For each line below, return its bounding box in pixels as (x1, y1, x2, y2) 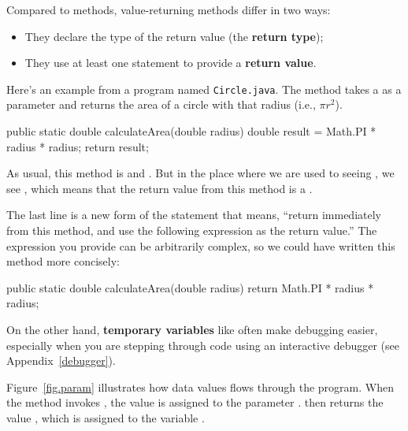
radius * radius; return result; (6, 138, 149, 154)
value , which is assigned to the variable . (6, 409, 205, 425)
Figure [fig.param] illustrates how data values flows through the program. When (6, 378, 394, 395)
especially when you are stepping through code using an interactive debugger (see (6, 336, 400, 353)
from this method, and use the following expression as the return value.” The (6, 222, 377, 238)
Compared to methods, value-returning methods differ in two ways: (6, 2, 331, 17)
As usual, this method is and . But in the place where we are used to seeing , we (6, 165, 395, 181)
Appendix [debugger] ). (6, 352, 116, 369)
